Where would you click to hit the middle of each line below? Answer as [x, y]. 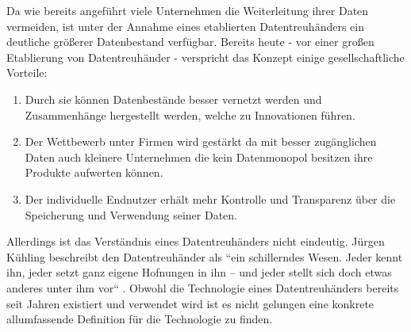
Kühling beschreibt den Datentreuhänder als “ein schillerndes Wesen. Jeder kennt [205, 256]
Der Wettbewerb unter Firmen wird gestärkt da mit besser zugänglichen [201, 141]
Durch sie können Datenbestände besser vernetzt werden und [173, 99]
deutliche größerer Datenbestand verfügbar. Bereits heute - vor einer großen [190, 42]
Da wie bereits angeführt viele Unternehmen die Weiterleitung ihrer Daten [188, 10]
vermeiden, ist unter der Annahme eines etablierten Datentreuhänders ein [185, 26]
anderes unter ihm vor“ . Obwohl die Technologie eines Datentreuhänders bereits [203, 287]
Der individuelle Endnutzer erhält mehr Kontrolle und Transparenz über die [210, 198]
